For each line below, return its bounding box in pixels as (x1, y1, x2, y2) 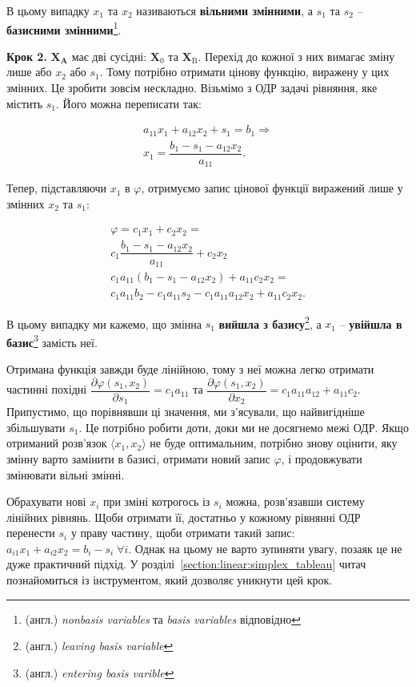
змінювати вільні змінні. (6, 466, 125, 483)
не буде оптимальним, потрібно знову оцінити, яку (150, 434, 398, 451)
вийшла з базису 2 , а (218, 313, 322, 332)
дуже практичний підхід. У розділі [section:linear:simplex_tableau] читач (6, 556, 366, 572)
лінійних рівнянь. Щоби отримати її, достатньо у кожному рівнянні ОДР (6, 508, 361, 525)
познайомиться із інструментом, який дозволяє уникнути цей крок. (6, 572, 333, 588)
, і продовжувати (281, 450, 362, 467)
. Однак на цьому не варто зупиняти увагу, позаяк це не (128, 539, 402, 556)
